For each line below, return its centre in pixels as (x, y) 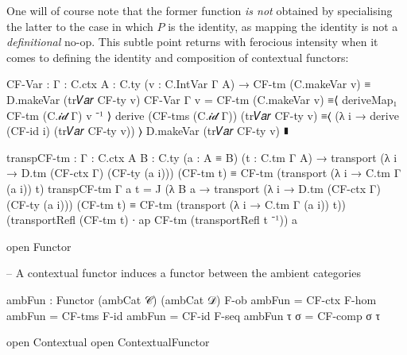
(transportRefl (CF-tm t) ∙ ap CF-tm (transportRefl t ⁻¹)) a (152, 220)
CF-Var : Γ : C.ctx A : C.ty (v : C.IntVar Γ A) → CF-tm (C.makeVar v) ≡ (189, 84)
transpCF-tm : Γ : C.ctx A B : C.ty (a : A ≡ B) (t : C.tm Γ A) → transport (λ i (202, 157)
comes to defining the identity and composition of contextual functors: (178, 57)
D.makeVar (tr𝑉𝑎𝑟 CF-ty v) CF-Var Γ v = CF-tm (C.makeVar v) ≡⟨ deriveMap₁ (202, 99)
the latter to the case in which (80, 26)
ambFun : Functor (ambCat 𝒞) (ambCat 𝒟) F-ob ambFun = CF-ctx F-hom (192, 299)
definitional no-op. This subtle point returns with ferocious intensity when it (192, 42)
